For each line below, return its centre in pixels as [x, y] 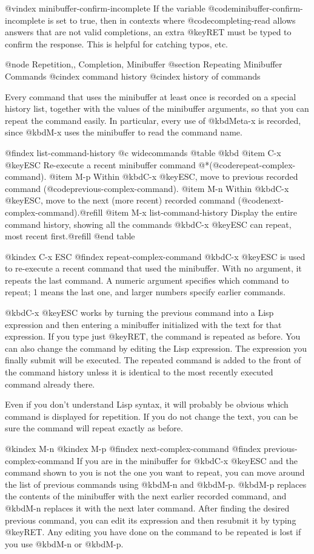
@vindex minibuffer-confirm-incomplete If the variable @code [118, 8]
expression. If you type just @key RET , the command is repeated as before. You [153, 336]
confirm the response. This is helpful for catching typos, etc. [117, 43]
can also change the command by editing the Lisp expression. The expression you [156, 348]
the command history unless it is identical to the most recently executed [139, 372]
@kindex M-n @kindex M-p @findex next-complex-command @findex [133, 448]
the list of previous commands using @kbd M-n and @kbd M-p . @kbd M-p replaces [156, 484]
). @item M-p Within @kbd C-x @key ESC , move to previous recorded [169, 176]
